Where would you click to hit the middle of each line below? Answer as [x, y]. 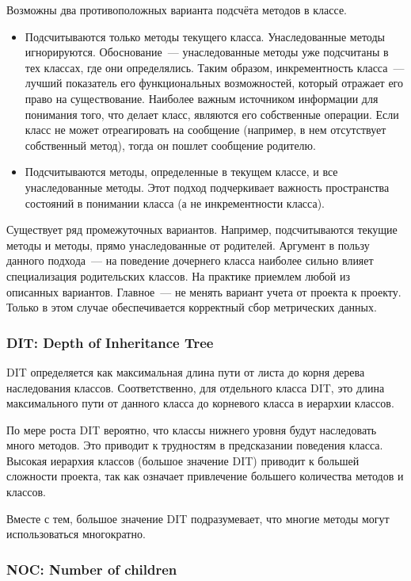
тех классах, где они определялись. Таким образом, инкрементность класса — [215, 67]
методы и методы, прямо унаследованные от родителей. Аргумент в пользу [188, 245]
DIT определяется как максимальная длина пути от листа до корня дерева [186, 371]
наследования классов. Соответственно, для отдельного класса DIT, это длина [196, 387]
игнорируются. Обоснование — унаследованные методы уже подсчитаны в [207, 52]
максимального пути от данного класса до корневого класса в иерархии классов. [200, 403]
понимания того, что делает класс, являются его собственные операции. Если [212, 114]
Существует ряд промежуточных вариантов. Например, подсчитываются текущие [202, 229]
